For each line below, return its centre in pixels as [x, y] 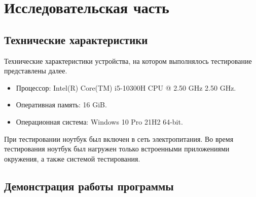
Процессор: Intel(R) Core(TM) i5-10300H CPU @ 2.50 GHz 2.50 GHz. [126, 87]
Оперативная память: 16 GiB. [61, 105]
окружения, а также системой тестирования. [72, 158]
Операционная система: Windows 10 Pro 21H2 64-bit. [99, 121]
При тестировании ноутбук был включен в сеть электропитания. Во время [119, 139]
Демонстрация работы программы [89, 186]
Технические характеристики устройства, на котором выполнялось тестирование [128, 61]
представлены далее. [36, 71]
